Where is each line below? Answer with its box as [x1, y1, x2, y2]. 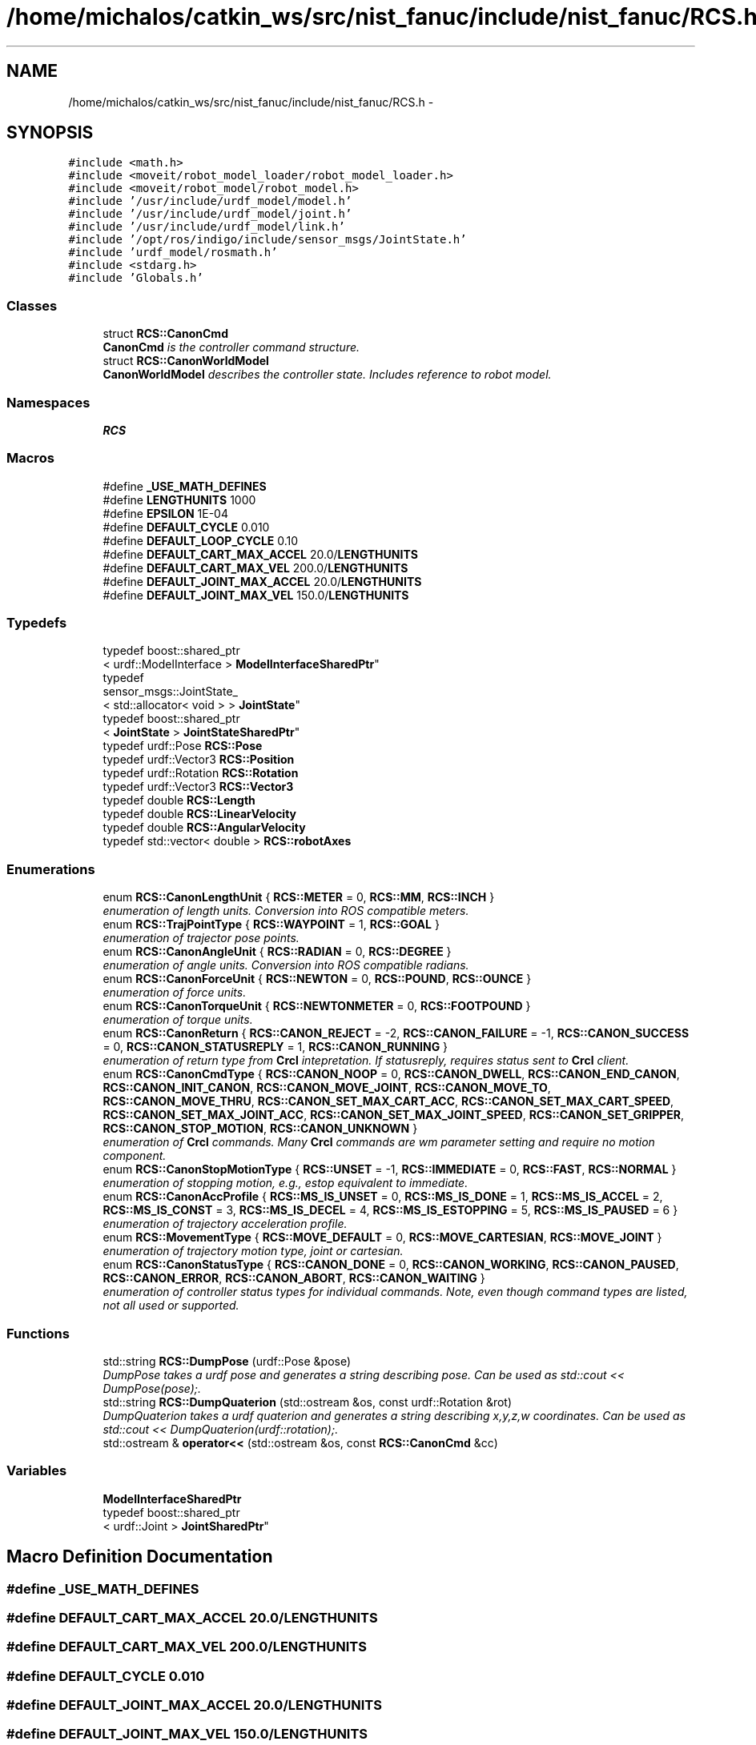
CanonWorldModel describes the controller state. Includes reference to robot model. [103, 367, 552, 382]
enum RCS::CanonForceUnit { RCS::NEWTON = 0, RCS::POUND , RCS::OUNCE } [103, 972, 532, 986]
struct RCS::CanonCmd [103, 327, 228, 341]
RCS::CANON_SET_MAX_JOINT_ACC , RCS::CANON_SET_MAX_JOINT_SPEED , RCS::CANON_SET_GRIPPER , [103, 1108, 685, 1122]
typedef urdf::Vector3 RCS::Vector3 [103, 780, 294, 794]
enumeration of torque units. [103, 1013, 253, 1027]
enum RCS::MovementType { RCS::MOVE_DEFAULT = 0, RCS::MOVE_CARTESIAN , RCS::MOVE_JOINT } [103, 1230, 662, 1245]
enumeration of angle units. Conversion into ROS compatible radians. [103, 958, 469, 973]
